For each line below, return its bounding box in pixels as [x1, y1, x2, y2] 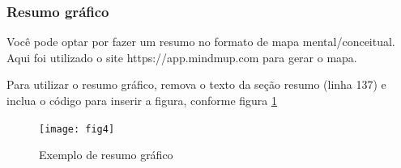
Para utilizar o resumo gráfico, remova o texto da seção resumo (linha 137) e [6, 76, 386, 93]
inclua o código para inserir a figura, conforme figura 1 [6, 92, 278, 108]
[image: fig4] [39, 123, 115, 135]
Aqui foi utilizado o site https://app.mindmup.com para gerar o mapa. [6, 48, 357, 65]
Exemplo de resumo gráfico [39, 146, 173, 163]
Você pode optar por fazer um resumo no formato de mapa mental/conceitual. [6, 33, 395, 50]
